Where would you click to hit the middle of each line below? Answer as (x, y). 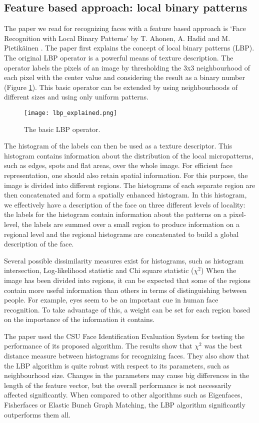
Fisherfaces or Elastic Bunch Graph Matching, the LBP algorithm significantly (125, 405)
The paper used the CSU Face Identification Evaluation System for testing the (124, 336)
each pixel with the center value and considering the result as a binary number (124, 77)
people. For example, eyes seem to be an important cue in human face (111, 300)
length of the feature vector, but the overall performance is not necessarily (118, 385)
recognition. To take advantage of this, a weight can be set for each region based (127, 309)
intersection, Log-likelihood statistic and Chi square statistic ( (99, 270)
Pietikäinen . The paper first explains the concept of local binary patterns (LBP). (129, 48)
